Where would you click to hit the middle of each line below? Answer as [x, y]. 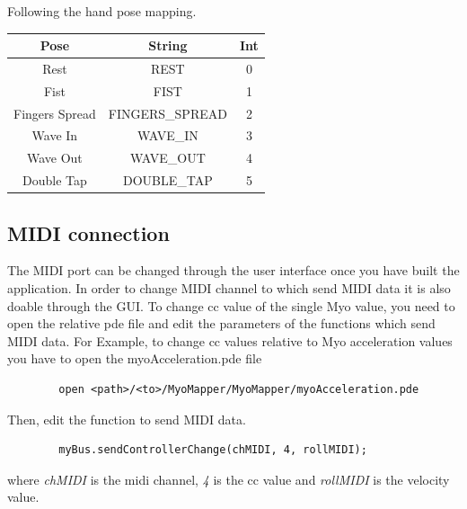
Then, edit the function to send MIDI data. [127, 419]
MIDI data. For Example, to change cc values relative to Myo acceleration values [230, 340]
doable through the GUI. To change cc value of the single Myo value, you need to [231, 305]
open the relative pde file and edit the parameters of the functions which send [221, 323]
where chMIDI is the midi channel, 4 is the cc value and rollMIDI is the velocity [229, 479]
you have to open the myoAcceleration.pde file [135, 358]
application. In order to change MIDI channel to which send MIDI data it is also [229, 288]
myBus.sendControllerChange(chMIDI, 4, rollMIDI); [213, 450]
